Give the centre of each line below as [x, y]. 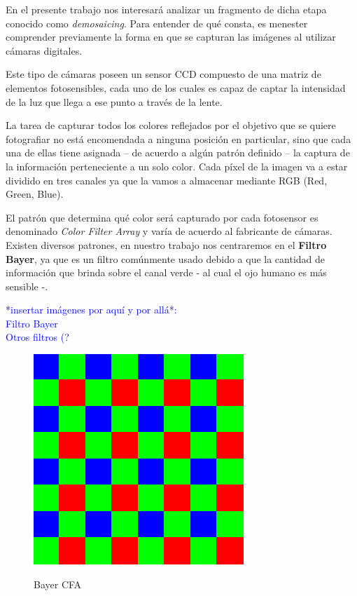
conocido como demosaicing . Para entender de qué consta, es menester [157, 23]
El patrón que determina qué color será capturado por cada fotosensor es [162, 217]
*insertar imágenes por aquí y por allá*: [91, 310]
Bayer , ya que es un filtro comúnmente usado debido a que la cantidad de [166, 258]
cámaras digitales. [44, 50]
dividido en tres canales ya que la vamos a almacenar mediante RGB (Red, [167, 180]
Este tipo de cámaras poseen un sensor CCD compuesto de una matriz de [163, 74]
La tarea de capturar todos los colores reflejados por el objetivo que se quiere [171, 125]
